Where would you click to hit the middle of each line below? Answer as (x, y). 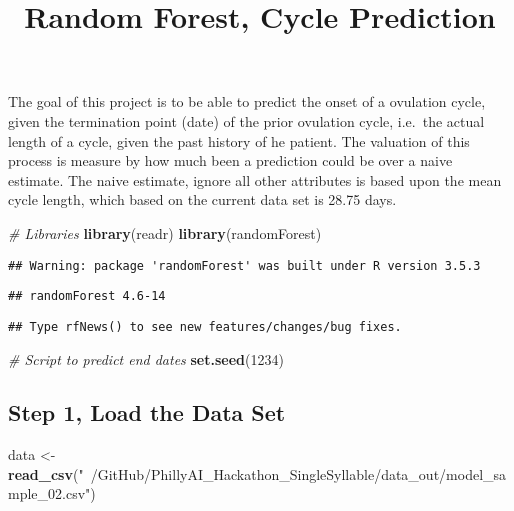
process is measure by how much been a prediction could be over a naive (230, 160)
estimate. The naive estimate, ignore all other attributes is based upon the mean (255, 179)
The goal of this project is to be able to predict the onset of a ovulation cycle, (247, 101)
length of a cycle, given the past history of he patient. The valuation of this (239, 140)
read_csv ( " (46, 473)
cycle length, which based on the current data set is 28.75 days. (202, 199)
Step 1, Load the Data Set (147, 412)
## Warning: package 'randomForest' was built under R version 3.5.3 (244, 265)
